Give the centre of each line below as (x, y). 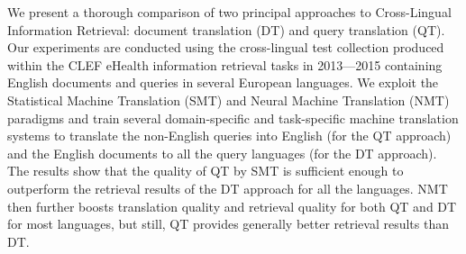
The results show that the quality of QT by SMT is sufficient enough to (206, 171)
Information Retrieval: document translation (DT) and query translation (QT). (226, 29)
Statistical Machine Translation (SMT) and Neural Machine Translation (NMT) (228, 100)
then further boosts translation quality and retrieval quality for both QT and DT (232, 206)
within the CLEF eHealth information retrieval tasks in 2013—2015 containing (225, 64)
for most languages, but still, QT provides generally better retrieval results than (228, 224)
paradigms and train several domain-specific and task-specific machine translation (233, 118)
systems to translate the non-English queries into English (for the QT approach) (229, 136)
